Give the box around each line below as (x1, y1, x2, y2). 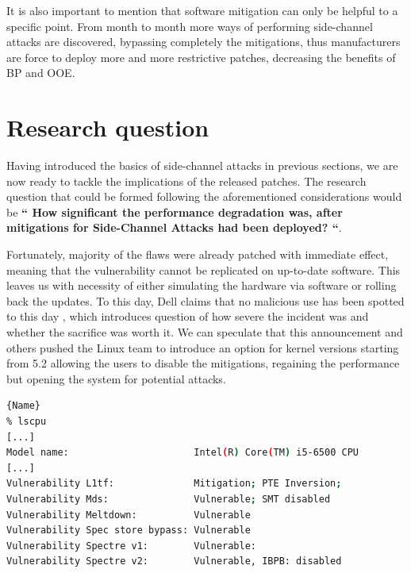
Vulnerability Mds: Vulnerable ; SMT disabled (6, 493, 331, 505)
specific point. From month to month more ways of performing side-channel (6, 17, 373, 34)
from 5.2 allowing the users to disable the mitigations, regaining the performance (6, 355, 400, 371)
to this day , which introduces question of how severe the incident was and (6, 308, 369, 325)
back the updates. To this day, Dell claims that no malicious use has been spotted (6, 292, 405, 309)
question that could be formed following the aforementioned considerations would (6, 188, 402, 205)
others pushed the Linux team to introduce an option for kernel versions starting (6, 339, 399, 356)
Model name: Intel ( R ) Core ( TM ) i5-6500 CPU (6, 447, 359, 459)
